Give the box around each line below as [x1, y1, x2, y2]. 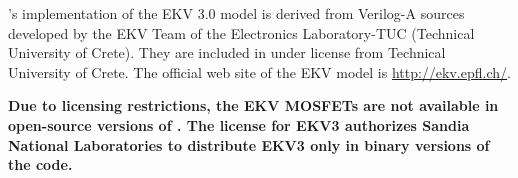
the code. [8, 154, 73, 175]
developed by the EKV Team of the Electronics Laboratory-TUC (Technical [8, 22, 475, 43]
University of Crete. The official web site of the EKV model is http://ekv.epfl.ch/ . [8, 61, 511, 82]
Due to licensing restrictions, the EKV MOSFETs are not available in [8, 95, 499, 116]
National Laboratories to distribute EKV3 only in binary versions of [8, 134, 490, 155]
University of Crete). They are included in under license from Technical [8, 42, 446, 63]
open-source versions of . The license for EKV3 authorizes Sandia [8, 114, 470, 135]
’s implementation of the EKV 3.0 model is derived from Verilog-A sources [8, 3, 465, 23]
